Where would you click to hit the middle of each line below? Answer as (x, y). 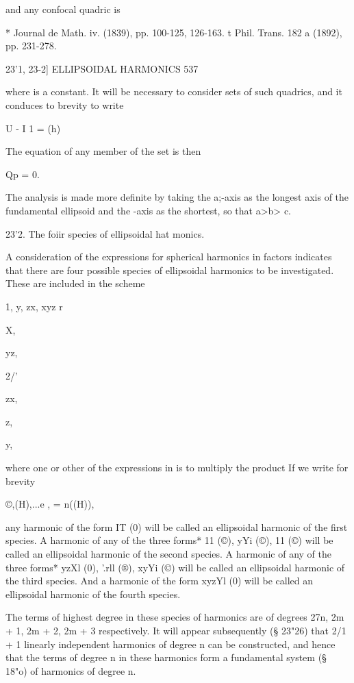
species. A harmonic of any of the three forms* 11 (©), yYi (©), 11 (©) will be (169, 540)
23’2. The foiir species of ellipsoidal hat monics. (105, 233)
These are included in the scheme (75, 283)
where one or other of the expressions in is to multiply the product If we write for (177, 468)
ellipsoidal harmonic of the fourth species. (93, 594)
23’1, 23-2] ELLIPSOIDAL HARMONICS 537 (102, 68)
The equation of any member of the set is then (103, 151)
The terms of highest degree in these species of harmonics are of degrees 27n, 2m (175, 617)
